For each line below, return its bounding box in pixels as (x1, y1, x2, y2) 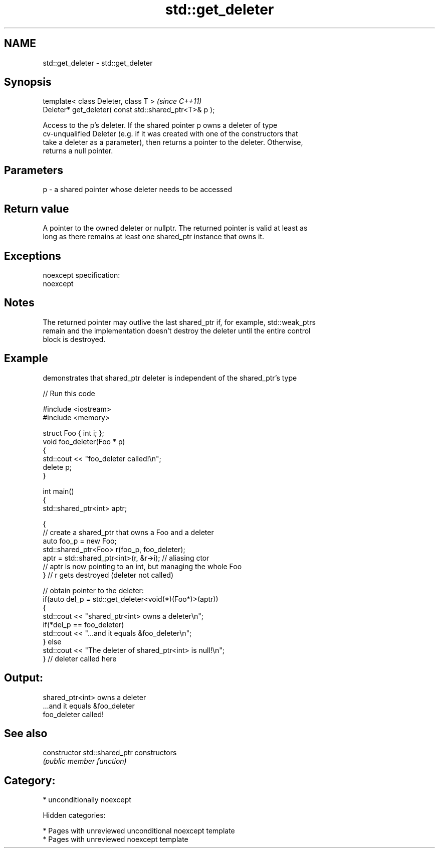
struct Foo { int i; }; (43, 428, 104, 437)
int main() (43, 486, 74, 495)
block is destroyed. (43, 334, 106, 344)
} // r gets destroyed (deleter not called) (43, 570, 174, 579)
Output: (4, 671, 43, 685)
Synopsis (4, 76, 52, 89)
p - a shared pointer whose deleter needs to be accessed (43, 185, 232, 194)
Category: (4, 774, 56, 787)
